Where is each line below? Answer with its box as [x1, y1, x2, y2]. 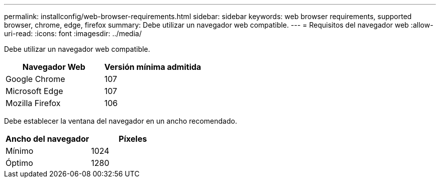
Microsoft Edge [6, 86, 63, 96]
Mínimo [6, 146, 34, 156]
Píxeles [119, 134, 147, 144]
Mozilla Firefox [6, 98, 61, 108]
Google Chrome [6, 74, 65, 84]
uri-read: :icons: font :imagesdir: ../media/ [4, 29, 142, 38]
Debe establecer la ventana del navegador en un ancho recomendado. [4, 117, 237, 125]
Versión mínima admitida [104, 62, 201, 72]
